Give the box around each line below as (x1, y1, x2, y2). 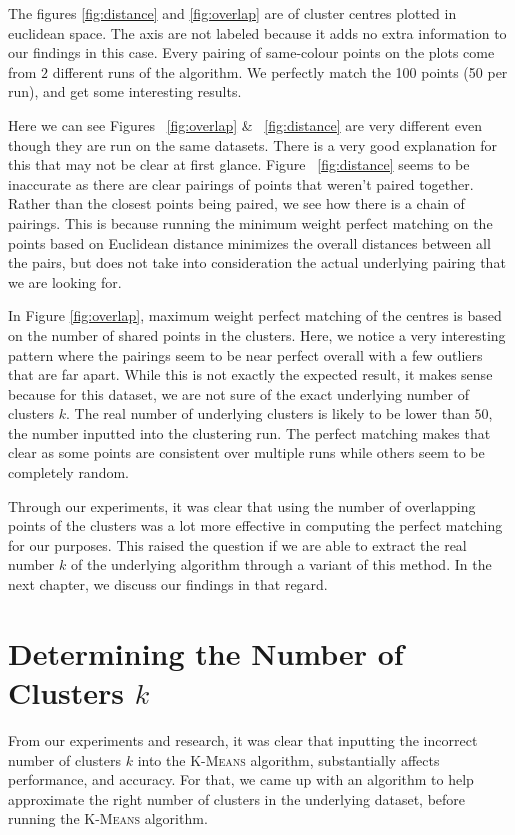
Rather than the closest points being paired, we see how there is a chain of (8, 193, 465, 214)
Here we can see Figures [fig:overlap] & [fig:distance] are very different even (8, 114, 482, 135)
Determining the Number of (8, 632, 404, 673)
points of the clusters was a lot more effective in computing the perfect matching (8, 515, 503, 536)
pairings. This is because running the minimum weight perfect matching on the (8, 212, 493, 233)
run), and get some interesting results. (8, 81, 242, 102)
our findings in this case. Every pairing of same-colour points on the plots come (8, 42, 495, 63)
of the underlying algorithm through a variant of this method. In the (70, 554, 492, 575)
